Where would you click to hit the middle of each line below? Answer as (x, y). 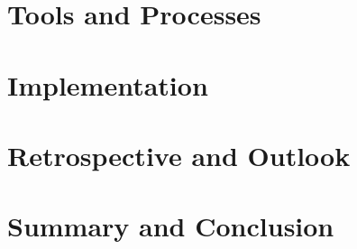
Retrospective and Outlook (179, 155)
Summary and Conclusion (171, 226)
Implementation (108, 84)
